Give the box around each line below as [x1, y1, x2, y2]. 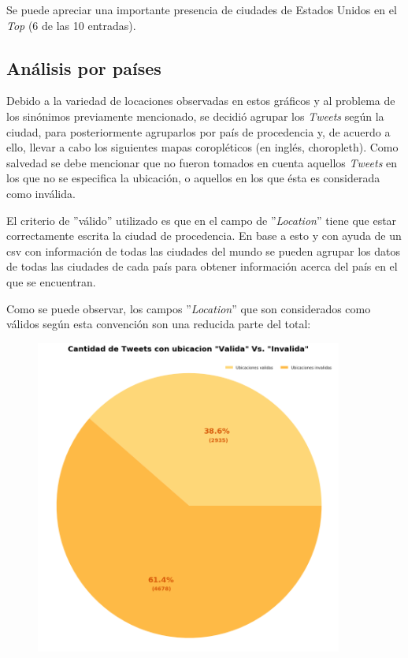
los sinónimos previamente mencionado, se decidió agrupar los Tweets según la [6, 107, 384, 124]
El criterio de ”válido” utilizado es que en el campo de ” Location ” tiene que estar [6, 211, 397, 228]
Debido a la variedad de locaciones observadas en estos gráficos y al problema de [6, 92, 395, 109]
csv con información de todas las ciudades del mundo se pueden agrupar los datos [6, 242, 400, 259]
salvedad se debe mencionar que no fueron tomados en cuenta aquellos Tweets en [6, 154, 398, 170]
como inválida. [6, 185, 76, 201]
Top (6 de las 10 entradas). [6, 17, 136, 33]
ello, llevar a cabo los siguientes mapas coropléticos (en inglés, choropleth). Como [6, 139, 399, 155]
